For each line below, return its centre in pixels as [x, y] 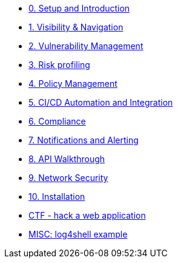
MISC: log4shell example [78, 234]
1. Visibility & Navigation [76, 27]
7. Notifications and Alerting [84, 140]
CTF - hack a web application [87, 215]
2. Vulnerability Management [86, 46]
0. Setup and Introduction [79, 8]
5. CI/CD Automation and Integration [101, 102]
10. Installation [57, 196]
